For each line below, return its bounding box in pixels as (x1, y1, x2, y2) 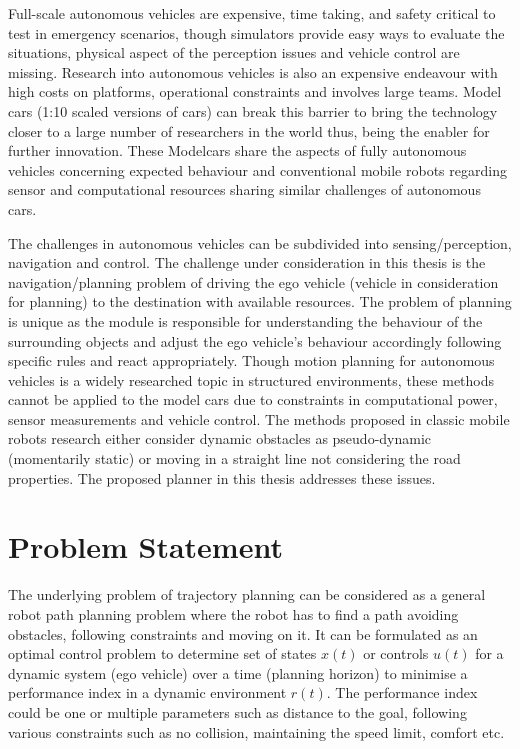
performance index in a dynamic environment (8, 682, 287, 703)
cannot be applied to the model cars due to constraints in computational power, (8, 389, 498, 410)
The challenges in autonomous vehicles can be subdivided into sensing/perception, (8, 232, 512, 253)
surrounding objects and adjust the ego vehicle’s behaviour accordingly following (8, 330, 502, 351)
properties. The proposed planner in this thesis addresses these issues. (8, 467, 436, 488)
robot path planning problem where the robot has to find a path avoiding (8, 603, 459, 624)
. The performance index (326, 682, 478, 703)
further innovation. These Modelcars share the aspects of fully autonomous (8, 140, 467, 161)
